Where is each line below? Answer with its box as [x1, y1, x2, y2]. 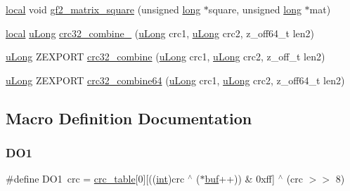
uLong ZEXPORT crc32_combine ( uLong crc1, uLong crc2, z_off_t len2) [6, 49, 325, 64]
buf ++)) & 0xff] [205, 171, 275, 186]
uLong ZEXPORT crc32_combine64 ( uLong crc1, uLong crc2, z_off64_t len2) [6, 72, 345, 87]
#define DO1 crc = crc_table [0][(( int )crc [6, 171, 185, 186]
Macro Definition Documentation [6, 107, 252, 129]
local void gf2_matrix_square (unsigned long [6, 2, 201, 16]
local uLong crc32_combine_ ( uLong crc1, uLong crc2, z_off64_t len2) [6, 25, 315, 40]
